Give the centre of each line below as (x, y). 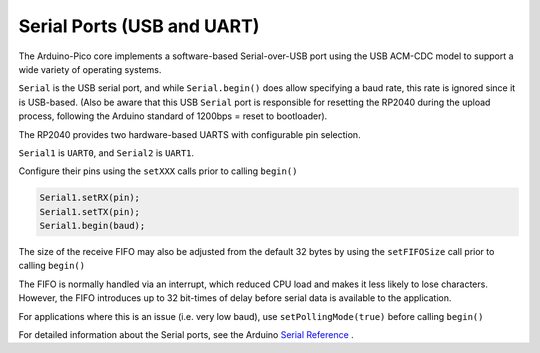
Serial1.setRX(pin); (89, 198)
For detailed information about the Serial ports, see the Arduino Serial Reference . (186, 334)
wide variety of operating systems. (90, 69)
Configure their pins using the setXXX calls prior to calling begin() (158, 171)
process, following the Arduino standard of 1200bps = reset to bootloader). (173, 116)
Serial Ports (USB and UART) (139, 26)
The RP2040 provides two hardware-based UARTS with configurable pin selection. (189, 134)
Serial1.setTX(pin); (89, 211)
